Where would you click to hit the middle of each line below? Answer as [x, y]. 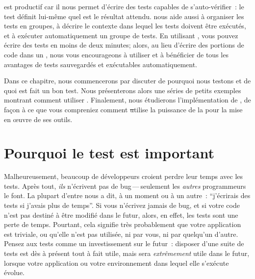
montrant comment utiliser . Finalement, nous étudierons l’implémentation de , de [127, 100]
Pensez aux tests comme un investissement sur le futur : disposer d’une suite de [124, 243]
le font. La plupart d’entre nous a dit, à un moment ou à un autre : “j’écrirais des [127, 195]
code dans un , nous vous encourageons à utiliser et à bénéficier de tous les [116, 54]
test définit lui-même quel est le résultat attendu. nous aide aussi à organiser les [124, 16]
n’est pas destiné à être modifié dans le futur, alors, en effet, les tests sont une [121, 215]
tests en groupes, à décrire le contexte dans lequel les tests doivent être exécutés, [125, 26]
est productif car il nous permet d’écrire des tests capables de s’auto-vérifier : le [124, 6]
